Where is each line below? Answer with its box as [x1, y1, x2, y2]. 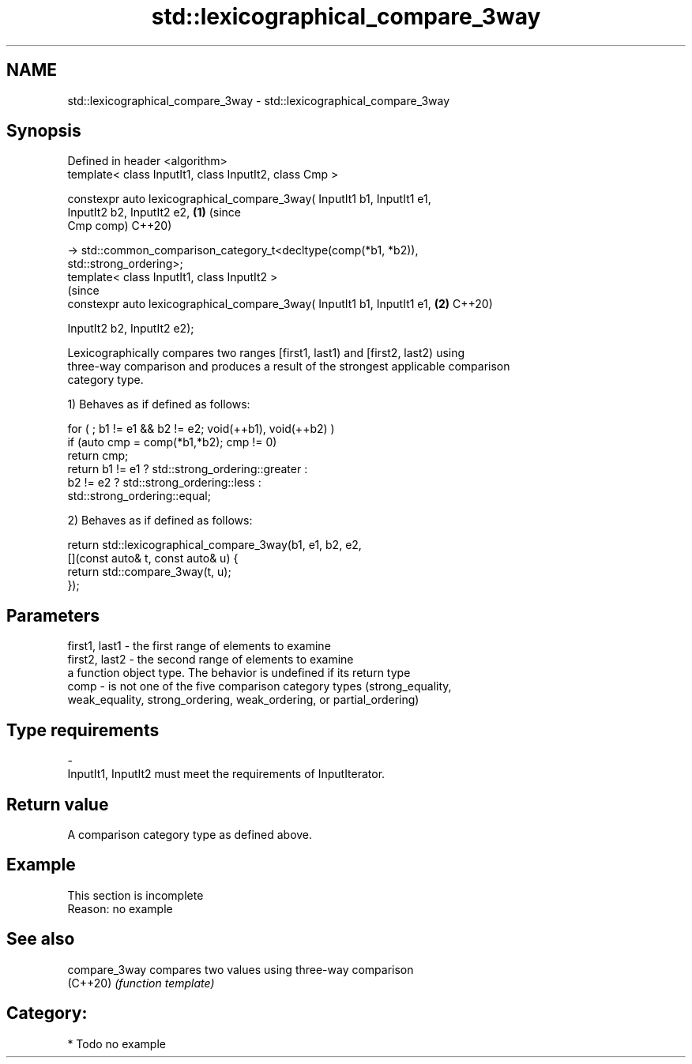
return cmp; [67, 449, 129, 463]
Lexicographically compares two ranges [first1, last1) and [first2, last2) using [67, 346, 465, 360]
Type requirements [6, 720, 160, 740]
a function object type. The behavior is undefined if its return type [67, 666, 411, 680]
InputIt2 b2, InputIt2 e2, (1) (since [67, 205, 241, 220]
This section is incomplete [67, 888, 204, 902]
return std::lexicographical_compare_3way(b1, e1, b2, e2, [67, 538, 362, 552]
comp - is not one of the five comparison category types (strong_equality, [67, 679, 452, 694]
